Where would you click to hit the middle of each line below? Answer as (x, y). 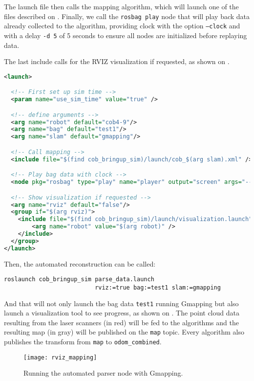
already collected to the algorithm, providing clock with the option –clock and (122, 26)
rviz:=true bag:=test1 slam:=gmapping (158, 287)
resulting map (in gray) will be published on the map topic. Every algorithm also (124, 332)
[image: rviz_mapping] (60, 357)
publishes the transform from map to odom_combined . (83, 342)
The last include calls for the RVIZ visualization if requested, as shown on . (117, 61)
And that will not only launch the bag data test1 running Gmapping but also (121, 303)
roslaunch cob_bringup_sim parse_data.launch (79, 280)
